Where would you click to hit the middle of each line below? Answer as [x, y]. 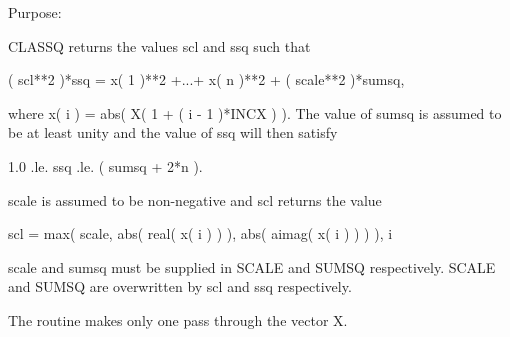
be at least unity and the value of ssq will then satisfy [173, 132]
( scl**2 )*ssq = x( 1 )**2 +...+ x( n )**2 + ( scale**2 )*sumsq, [206, 79]
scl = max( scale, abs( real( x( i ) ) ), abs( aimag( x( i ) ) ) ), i [200, 233]
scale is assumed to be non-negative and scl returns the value [195, 199]
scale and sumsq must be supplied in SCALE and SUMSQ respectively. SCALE [252, 266]
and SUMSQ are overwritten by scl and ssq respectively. [180, 286]
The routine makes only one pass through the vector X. [178, 319]
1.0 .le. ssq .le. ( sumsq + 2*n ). [105, 165]
